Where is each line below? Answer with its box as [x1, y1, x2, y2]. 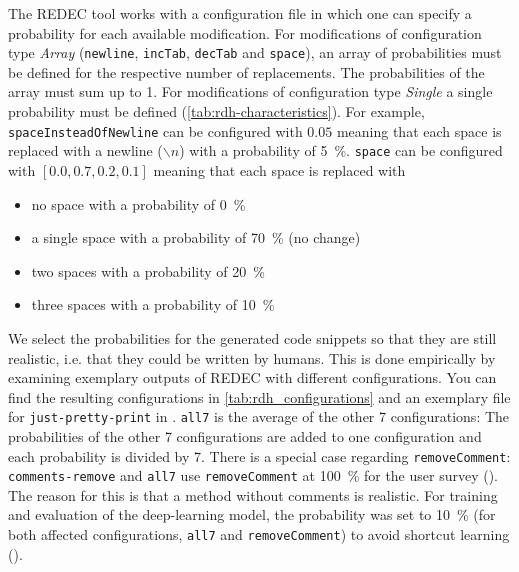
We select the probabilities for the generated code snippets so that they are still [8, 327, 497, 348]
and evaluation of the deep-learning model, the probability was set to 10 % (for [8, 504, 496, 525]
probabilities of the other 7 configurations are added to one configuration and [8, 425, 482, 446]
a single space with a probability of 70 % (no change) [31, 227, 361, 248]
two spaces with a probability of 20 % [31, 260, 265, 281]
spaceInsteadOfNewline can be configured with [8, 120, 303, 141]
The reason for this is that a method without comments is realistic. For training [8, 484, 498, 505]
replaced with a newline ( [8, 140, 163, 161]
